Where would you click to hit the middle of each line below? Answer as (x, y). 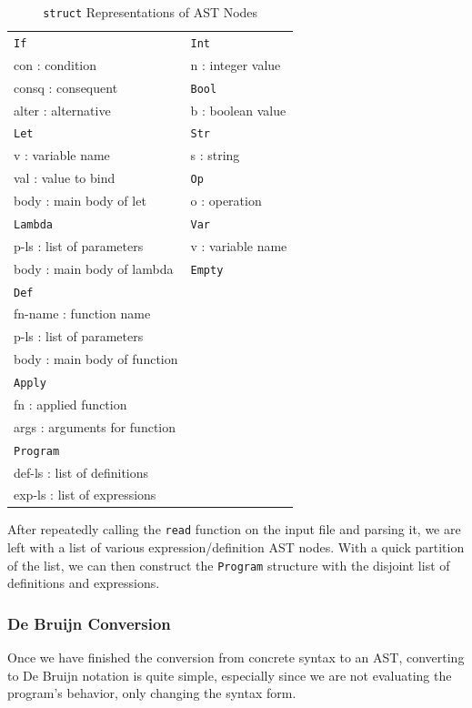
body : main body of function (96, 359)
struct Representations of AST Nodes (151, 12)
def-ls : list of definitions (81, 472)
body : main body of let (80, 201)
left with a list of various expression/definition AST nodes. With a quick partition (236, 547)
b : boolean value (238, 110)
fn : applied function (70, 404)
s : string (215, 155)
